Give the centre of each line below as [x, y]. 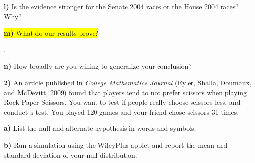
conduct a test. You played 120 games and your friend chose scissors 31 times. [122, 111]
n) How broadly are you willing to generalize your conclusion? [98, 66]
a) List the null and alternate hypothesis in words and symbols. [100, 128]
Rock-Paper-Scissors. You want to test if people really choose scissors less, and [122, 102]
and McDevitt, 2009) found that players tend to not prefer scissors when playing [126, 92]
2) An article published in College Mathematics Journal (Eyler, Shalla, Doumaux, [128, 82]
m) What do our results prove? [51, 33]
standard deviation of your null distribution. [71, 154]
